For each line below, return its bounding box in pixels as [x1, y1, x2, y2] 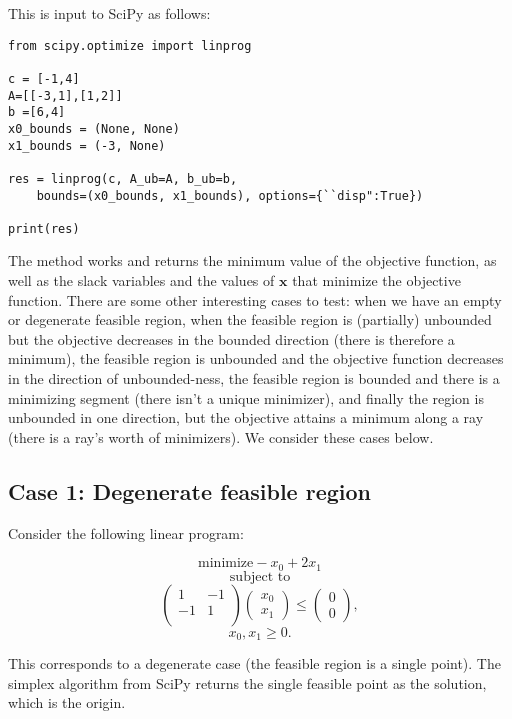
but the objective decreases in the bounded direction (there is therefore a [8, 328, 455, 349]
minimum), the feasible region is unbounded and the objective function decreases [8, 348, 504, 369]
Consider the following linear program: [8, 522, 244, 543]
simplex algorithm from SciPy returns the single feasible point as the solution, [8, 672, 487, 693]
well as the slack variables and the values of [8, 270, 275, 291]
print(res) [8, 221, 80, 236]
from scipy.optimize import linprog [8, 38, 252, 53]
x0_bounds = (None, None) [8, 121, 180, 136]
